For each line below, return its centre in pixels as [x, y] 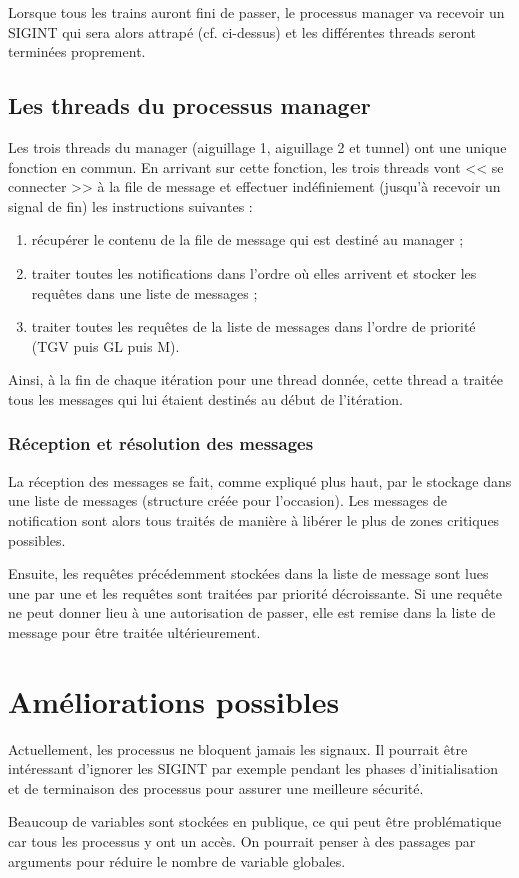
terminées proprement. [77, 51]
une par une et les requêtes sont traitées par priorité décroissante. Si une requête [255, 592]
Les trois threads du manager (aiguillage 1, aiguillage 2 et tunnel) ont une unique [257, 146]
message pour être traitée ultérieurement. [134, 631]
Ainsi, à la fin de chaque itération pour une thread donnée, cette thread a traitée [255, 379]
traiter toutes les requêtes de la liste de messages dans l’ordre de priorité [253, 326]
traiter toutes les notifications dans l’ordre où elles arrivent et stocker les [254, 272]
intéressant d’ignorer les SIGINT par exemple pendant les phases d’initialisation [253, 768]
